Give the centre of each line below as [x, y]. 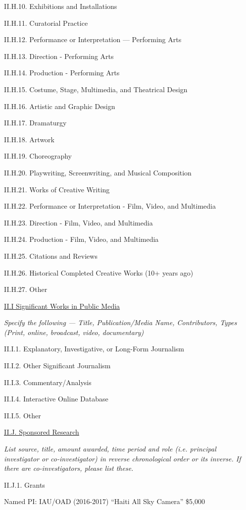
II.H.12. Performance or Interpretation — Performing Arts [93, 39]
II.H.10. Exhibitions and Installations [61, 6]
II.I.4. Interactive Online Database [56, 399]
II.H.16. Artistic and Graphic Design [60, 106]
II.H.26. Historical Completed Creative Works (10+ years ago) [99, 272]
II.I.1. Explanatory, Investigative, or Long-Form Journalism [94, 349]
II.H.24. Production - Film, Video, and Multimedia [81, 239]
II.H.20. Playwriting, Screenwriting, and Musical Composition [98, 172]
